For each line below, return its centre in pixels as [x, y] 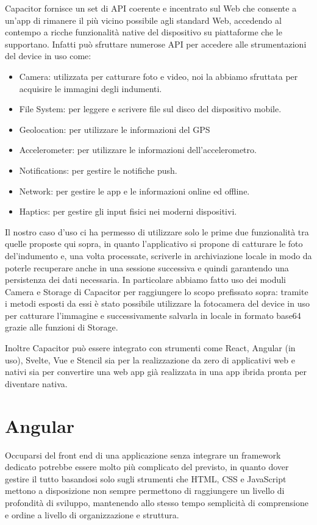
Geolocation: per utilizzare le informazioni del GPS [115, 129]
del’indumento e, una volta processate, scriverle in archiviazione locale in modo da [158, 255]
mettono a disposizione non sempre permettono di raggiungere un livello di [145, 491]
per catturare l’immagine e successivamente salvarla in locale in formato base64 [153, 315]
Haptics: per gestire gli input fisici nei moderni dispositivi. [128, 211]
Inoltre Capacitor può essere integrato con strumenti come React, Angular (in [150, 348]
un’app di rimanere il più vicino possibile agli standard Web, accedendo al [143, 20]
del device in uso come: [48, 56]
